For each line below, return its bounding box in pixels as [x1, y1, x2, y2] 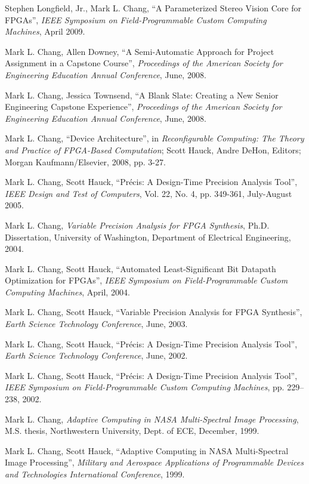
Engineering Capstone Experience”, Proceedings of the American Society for [5, 100, 282, 113]
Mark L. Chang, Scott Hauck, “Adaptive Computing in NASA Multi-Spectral [5, 444, 289, 457]
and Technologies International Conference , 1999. [5, 468, 185, 480]
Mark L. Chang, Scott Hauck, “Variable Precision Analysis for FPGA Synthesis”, [5, 306, 302, 318]
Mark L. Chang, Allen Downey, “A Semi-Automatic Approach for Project [5, 45, 274, 57]
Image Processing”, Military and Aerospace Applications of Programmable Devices [5, 456, 304, 468]
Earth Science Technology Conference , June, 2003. [5, 317, 188, 330]
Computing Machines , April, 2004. [5, 285, 130, 298]
